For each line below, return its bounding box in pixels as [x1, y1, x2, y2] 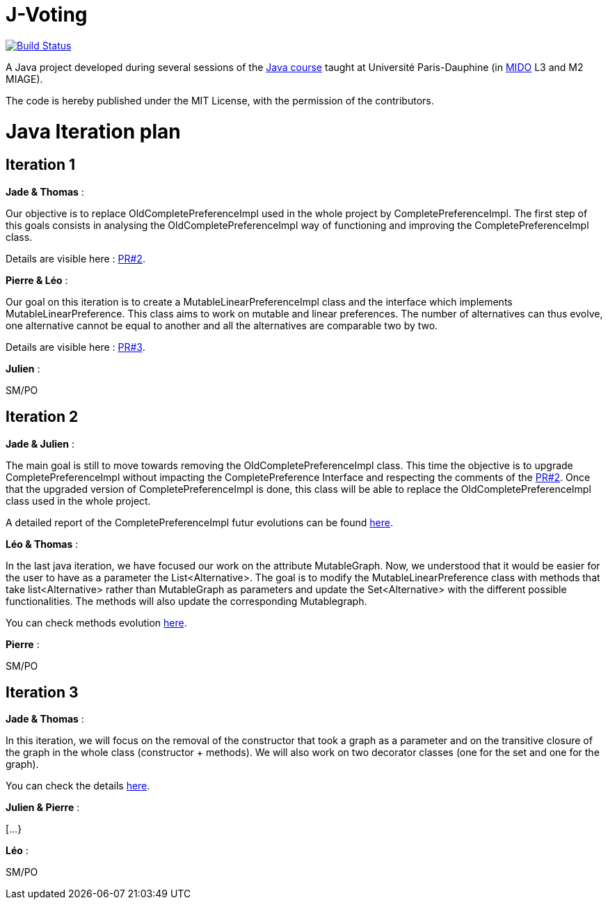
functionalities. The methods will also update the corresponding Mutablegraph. [6, 595, 367, 607]
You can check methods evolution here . [6, 616, 187, 629]
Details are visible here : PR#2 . [6, 252, 145, 265]
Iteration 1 [6, 156, 76, 174]
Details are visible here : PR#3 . [6, 340, 145, 353]
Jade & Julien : [6, 437, 75, 450]
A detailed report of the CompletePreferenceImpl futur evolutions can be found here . [6, 516, 394, 528]
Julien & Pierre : [6, 801, 80, 814]
